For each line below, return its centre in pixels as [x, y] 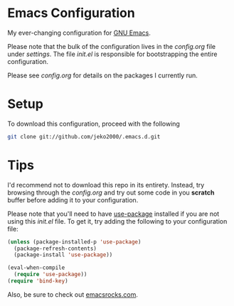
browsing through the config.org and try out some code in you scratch [111, 192]
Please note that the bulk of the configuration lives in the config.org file [111, 46]
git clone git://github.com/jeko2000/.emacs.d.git [84, 136]
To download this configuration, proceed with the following [94, 124]
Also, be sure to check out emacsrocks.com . [73, 294]
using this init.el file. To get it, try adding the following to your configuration [117, 221]
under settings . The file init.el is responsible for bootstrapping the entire [112, 54]
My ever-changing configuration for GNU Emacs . [79, 33]
